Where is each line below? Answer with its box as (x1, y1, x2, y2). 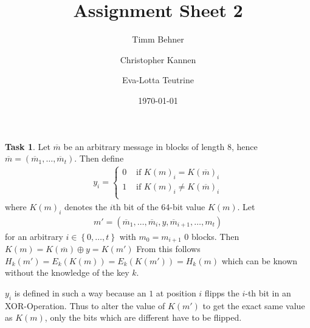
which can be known (221, 254, 298, 267)
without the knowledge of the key (5, 266, 129, 279)
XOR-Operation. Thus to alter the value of (5, 299, 165, 312)
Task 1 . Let (5, 140, 50, 152)
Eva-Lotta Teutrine (122, 73, 194, 86)
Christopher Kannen (120, 53, 196, 66)
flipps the (204, 286, 239, 299)
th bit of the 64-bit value (112, 200, 205, 213)
